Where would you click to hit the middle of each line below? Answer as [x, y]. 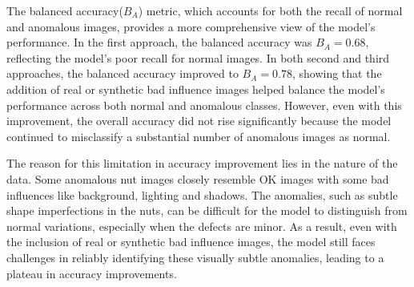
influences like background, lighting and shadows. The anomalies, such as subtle [202, 194]
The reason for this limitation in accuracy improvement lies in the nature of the [202, 163]
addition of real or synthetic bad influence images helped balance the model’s [196, 89]
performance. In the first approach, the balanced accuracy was [159, 42]
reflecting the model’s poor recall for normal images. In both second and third [198, 57]
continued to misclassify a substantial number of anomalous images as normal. [199, 136]
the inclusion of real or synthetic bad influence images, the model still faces [191, 242]
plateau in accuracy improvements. [92, 273]
